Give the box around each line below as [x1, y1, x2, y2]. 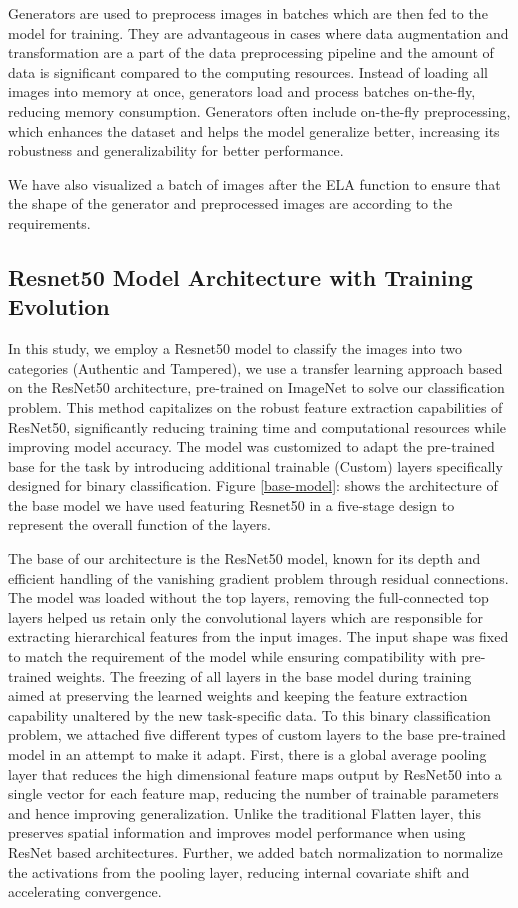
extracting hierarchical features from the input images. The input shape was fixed [8, 626, 509, 647]
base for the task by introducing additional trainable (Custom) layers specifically [8, 455, 503, 476]
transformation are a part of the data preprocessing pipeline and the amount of [8, 42, 494, 63]
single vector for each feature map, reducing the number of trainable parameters [8, 783, 499, 804]
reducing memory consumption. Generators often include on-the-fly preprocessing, [8, 100, 511, 121]
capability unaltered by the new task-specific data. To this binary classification [8, 704, 491, 725]
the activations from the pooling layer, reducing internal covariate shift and [8, 861, 470, 882]
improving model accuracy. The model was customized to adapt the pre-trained [8, 436, 495, 457]
